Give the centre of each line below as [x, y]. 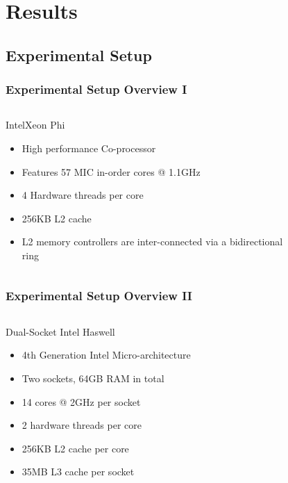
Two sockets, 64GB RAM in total [93, 378]
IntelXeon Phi [35, 125]
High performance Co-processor [89, 148]
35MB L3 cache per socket [78, 472]
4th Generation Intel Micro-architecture [106, 355]
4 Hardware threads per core [83, 195]
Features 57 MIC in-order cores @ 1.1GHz [111, 171]
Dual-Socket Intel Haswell [60, 331]
